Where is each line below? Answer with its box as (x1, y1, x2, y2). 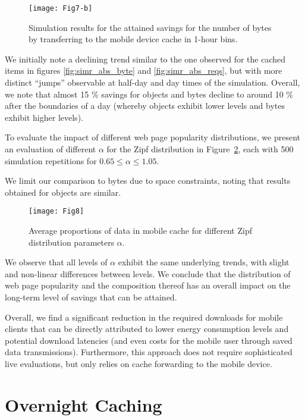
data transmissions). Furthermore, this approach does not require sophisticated (5, 346, 293, 358)
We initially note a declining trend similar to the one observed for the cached (5, 52, 286, 65)
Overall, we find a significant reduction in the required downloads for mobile (5, 311, 283, 323)
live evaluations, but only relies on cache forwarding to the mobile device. (5, 357, 272, 369)
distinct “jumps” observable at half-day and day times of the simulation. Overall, (5, 76, 300, 89)
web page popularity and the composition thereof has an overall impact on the (5, 279, 291, 292)
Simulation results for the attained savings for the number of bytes (29, 21, 272, 33)
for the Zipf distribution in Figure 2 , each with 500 (106, 143, 294, 155)
